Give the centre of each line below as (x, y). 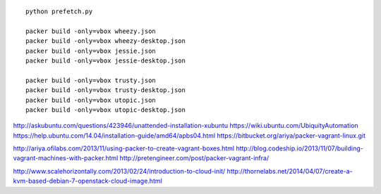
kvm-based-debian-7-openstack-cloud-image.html (87, 181)
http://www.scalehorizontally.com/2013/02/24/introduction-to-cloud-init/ (119, 171)
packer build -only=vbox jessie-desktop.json (106, 60)
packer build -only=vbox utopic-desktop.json (106, 110)
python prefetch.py (59, 12)
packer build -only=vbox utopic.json (91, 100)
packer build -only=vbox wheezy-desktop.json (106, 41)
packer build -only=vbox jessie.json (91, 51)
